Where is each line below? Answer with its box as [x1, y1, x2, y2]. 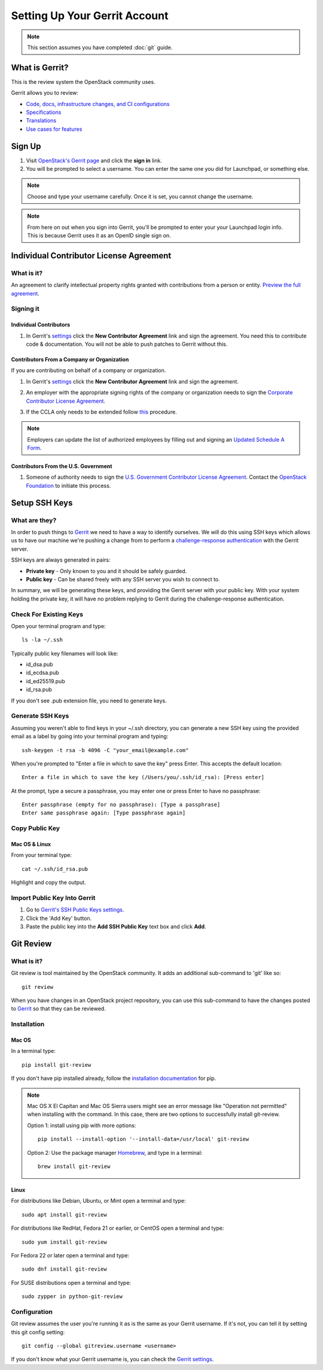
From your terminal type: [11, 852, 72, 859]
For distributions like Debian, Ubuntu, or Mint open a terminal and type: [11, 1197, 186, 1205]
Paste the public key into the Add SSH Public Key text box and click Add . [26, 923, 206, 930]
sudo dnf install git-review [22, 1266, 107, 1273]
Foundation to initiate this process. [26, 482, 111, 489]
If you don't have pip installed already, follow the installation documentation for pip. [11, 1075, 217, 1082]
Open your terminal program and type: [11, 622, 106, 629]
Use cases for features [26, 125, 83, 132]
